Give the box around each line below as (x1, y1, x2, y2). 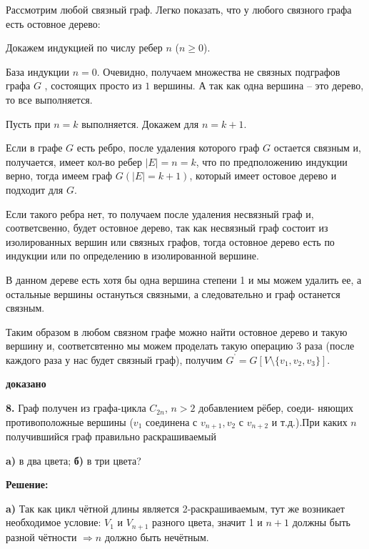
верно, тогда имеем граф (6, 168, 113, 183)
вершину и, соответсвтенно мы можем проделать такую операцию (6, 338, 293, 353)
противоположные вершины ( (6, 414, 133, 429)
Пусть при (6, 116, 51, 131)
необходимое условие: (6, 515, 101, 530)
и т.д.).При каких (271, 414, 348, 429)
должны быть (292, 515, 350, 530)
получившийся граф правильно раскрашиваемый (6, 429, 216, 444)
